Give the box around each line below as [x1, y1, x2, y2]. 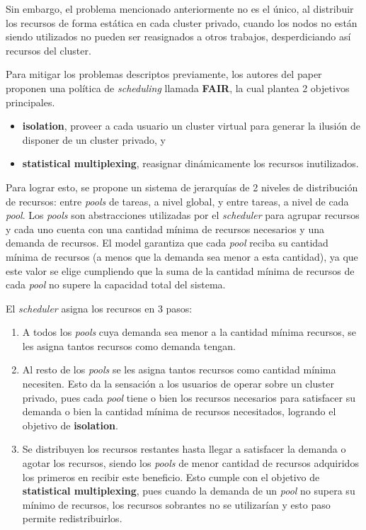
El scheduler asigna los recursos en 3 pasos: [6, 300, 193, 315]
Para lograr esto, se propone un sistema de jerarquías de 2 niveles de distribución [6, 179, 358, 194]
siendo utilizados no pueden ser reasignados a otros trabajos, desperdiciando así [6, 29, 351, 44]
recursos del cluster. [6, 43, 91, 57]
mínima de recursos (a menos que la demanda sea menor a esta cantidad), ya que [6, 249, 358, 264]
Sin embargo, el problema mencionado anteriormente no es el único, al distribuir [6, 1, 354, 16]
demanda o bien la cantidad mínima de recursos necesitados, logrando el [22, 404, 336, 419]
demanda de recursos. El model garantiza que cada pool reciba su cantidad [6, 235, 328, 250]
